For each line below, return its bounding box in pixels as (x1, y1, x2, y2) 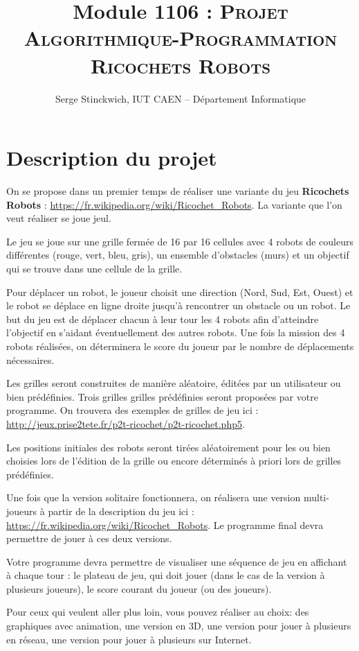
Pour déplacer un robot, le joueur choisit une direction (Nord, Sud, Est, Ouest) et (6, 284, 353, 299)
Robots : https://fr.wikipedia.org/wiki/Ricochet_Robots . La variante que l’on (6, 197, 342, 211)
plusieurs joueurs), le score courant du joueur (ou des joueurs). (6, 581, 272, 596)
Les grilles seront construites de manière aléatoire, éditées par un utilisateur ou (6, 376, 341, 390)
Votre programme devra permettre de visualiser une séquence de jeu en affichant (6, 554, 347, 568)
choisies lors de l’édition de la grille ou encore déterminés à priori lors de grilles (6, 453, 342, 468)
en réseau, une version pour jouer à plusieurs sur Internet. (6, 632, 252, 646)
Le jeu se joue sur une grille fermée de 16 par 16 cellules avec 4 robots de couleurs (6, 234, 354, 248)
